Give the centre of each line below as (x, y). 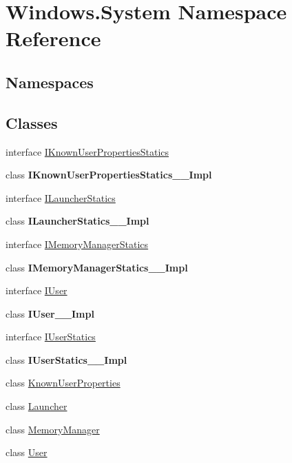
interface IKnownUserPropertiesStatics (87, 151)
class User (27, 452)
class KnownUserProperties (63, 383)
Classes (32, 122)
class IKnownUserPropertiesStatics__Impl (109, 175)
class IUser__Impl (50, 313)
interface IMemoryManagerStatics (77, 244)
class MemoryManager (53, 429)
